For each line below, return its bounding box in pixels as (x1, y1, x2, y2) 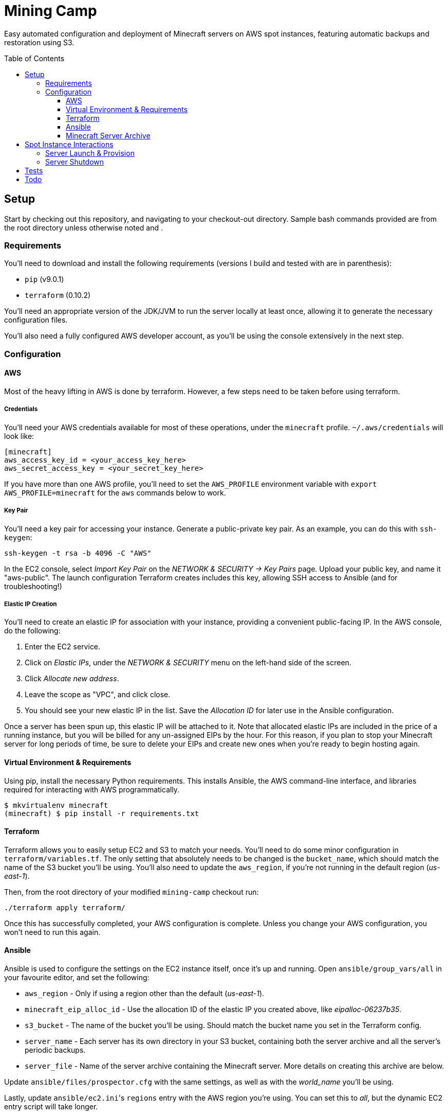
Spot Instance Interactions (25, 139, 114, 149)
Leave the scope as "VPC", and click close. (25, 690, 171, 699)
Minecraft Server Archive (66, 131, 151, 140)
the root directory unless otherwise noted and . (4, 223, 163, 232)
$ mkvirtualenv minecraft (4, 801, 108, 809)
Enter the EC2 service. (25, 642, 101, 651)
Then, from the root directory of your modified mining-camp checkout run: (4, 887, 259, 896)
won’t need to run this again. (4, 927, 101, 936)
